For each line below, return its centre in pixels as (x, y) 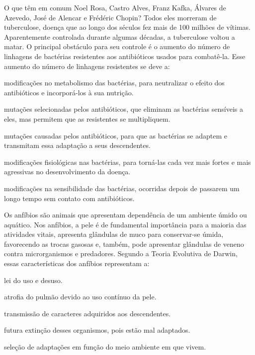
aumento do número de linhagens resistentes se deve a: (87, 66)
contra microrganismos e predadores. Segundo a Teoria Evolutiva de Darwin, (121, 253)
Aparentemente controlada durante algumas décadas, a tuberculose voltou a (120, 36)
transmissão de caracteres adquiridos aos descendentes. (87, 313)
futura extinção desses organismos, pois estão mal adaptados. (97, 330)
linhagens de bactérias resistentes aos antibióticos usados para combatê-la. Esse (125, 56)
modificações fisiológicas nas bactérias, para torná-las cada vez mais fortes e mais (127, 162)
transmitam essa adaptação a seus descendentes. (77, 145)
